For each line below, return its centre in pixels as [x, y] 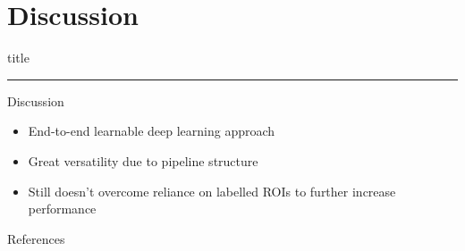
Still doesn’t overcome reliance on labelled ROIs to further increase [212, 191]
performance [62, 209]
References [36, 238]
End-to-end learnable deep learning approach [152, 131]
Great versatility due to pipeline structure [143, 160]
